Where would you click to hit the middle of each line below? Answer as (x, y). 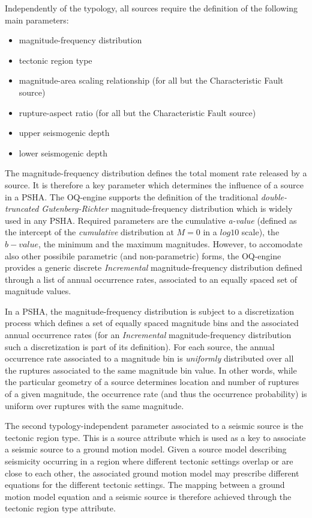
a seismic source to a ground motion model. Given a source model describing (146, 449)
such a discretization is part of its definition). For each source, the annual (140, 346)
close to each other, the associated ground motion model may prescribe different (152, 473)
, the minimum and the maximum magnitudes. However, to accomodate (170, 243)
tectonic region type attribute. (60, 508)
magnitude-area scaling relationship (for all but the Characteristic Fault (151, 80)
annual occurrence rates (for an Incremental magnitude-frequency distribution (148, 335)
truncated (22, 208)
